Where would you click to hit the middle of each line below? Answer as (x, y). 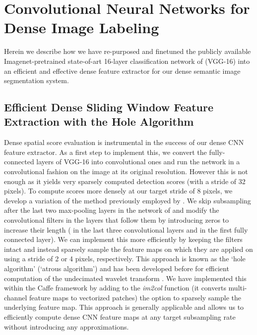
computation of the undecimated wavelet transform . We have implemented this (125, 278)
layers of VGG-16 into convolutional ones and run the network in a (138, 162)
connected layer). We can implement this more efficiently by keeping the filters (123, 239)
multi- (238, 288)
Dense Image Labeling (82, 27)
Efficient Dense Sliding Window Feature (109, 107)
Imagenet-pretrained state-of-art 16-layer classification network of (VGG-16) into (127, 61)
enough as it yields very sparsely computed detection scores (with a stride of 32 (125, 181)
